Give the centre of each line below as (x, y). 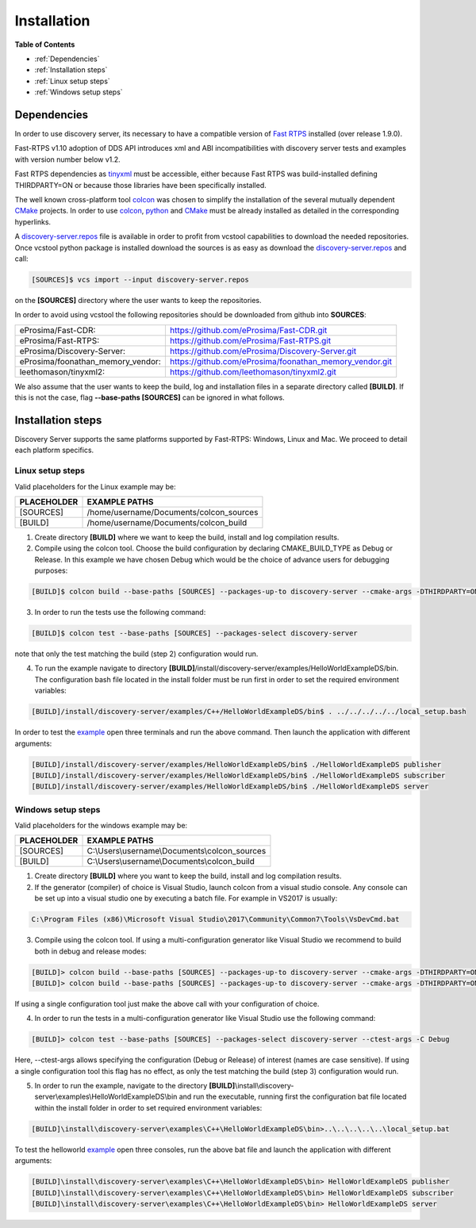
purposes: (51, 570)
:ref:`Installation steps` (71, 70)
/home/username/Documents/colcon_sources (173, 512)
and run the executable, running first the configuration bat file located (293, 1097)
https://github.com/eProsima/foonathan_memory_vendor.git (281, 361)
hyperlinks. (33, 221)
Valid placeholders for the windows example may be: (101, 826)
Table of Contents (45, 44)
